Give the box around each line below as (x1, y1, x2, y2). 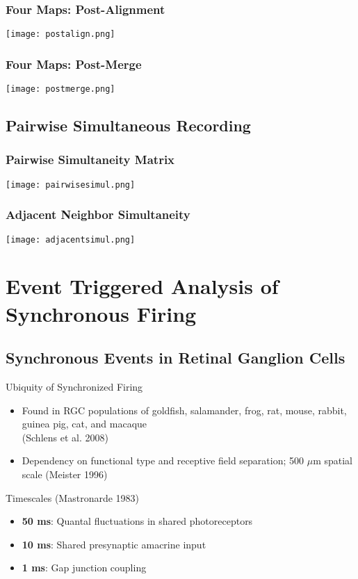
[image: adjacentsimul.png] (6, 234, 136, 245)
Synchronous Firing (6, 299, 197, 327)
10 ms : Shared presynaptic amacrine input (22, 537, 206, 551)
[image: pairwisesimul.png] (6, 179, 136, 190)
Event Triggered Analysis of (6, 272, 279, 300)
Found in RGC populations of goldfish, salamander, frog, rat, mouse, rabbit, (22, 402, 347, 417)
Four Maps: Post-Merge (6, 55, 142, 72)
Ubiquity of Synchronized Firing (6, 380, 143, 394)
